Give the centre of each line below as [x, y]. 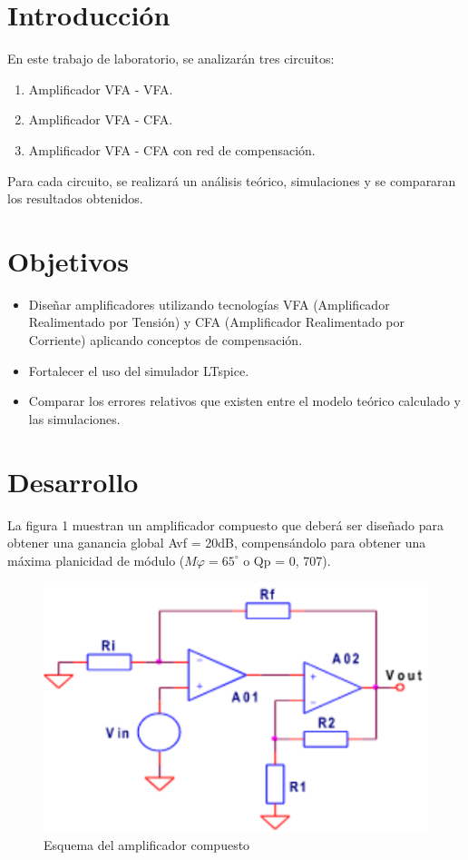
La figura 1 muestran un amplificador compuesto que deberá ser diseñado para [226, 524]
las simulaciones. [74, 418]
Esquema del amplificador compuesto [147, 845]
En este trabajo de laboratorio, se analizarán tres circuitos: [171, 59]
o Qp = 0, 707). [287, 560]
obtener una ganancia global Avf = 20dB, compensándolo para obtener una [217, 543]
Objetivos [68, 260]
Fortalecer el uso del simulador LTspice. [139, 370]
